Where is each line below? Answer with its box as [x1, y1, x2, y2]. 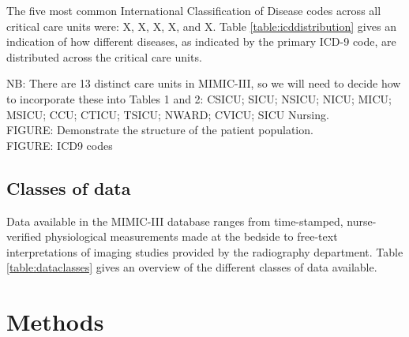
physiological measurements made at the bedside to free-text [45, 228, 338, 245]
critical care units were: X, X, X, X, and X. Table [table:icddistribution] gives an [6, 17, 396, 34]
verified [6, 228, 42, 245]
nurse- [347, 212, 377, 229]
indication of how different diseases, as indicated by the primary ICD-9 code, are [6, 33, 396, 50]
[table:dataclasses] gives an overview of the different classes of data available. [6, 259, 377, 275]
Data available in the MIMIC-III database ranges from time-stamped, [6, 212, 343, 229]
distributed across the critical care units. [6, 48, 202, 65]
